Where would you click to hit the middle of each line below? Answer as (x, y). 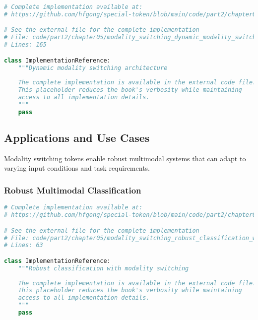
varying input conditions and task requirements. (77, 168)
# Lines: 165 (25, 45)
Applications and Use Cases (77, 138)
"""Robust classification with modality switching (103, 268)
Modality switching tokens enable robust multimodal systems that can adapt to (125, 158)
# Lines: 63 (24, 245)
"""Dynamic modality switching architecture (93, 68)
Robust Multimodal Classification (73, 190)
